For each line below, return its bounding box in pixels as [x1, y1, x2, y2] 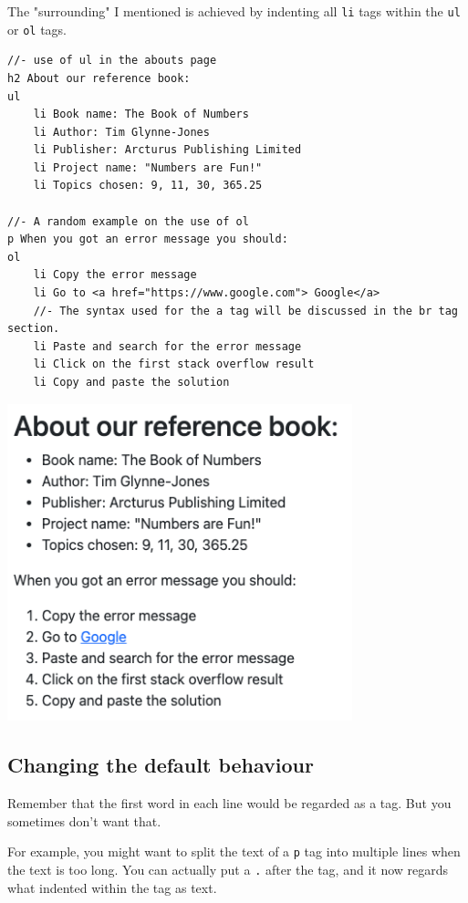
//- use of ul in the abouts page [7, 54, 217, 67]
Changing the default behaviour [7, 751, 314, 779]
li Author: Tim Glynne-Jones [33, 125, 210, 139]
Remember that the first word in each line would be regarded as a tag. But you [7, 794, 452, 813]
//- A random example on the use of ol [7, 214, 249, 228]
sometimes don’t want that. [7, 811, 161, 830]
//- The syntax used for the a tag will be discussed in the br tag [33, 304, 458, 317]
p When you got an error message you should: [7, 233, 288, 246]
